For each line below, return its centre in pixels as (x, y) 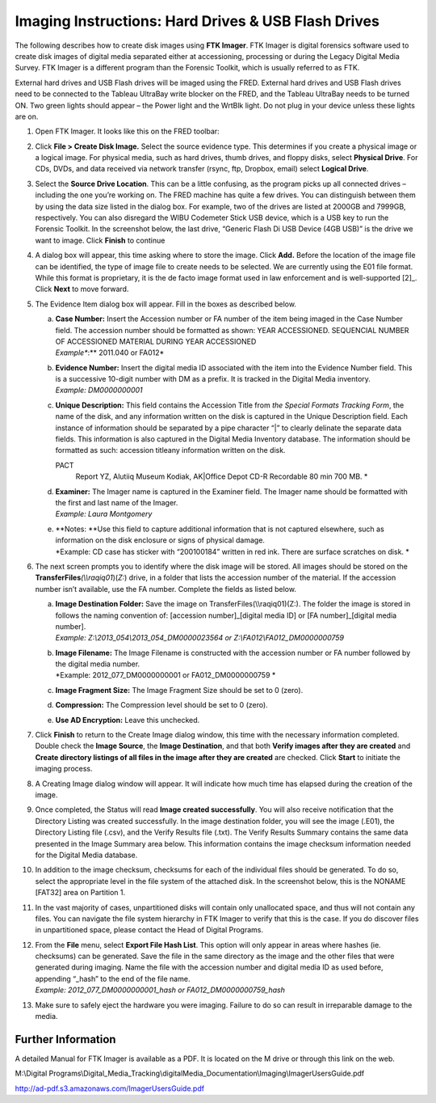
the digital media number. (98, 664)
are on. (27, 116)
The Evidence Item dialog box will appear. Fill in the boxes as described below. (166, 304)
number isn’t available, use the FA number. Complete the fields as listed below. (166, 589)
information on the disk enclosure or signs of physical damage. (160, 540)
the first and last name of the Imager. (117, 503)
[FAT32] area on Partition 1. (80, 893)
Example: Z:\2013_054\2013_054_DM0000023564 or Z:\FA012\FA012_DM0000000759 (200, 638)
